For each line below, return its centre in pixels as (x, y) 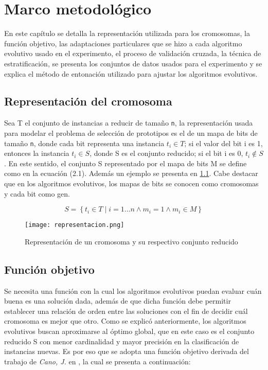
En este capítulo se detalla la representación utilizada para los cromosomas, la (127, 33)
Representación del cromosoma (88, 101)
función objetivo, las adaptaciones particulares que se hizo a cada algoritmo (123, 43)
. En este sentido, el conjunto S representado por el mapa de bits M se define (126, 163)
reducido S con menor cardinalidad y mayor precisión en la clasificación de (122, 341)
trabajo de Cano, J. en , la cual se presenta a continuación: (97, 361)
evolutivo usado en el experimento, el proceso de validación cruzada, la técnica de (133, 53)
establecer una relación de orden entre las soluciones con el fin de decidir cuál (126, 311)
